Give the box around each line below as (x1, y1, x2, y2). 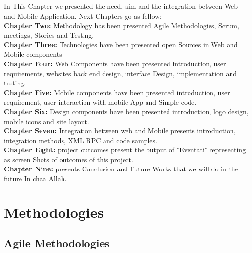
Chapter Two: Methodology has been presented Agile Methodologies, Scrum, (4, 20, 239, 30)
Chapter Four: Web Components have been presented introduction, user (4, 58, 226, 68)
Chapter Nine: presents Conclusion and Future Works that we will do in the (4, 164, 238, 174)
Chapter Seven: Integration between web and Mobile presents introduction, (4, 126, 236, 136)
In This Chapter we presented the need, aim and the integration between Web (4, 1, 238, 11)
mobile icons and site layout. (4, 116, 89, 126)
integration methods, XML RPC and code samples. (4, 135, 157, 145)
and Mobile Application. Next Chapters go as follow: (4, 10, 162, 21)
